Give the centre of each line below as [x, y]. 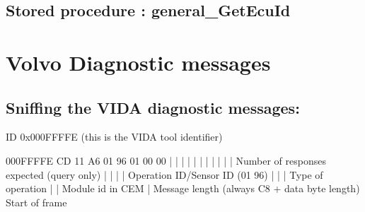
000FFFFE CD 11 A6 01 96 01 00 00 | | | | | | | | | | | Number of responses [166, 160]
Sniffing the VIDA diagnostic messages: [153, 107]
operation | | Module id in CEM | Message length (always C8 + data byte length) [183, 188]
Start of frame [36, 202]
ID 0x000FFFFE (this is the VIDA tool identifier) [114, 137]
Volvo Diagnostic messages [138, 62]
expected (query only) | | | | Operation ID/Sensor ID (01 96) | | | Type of [164, 174]
